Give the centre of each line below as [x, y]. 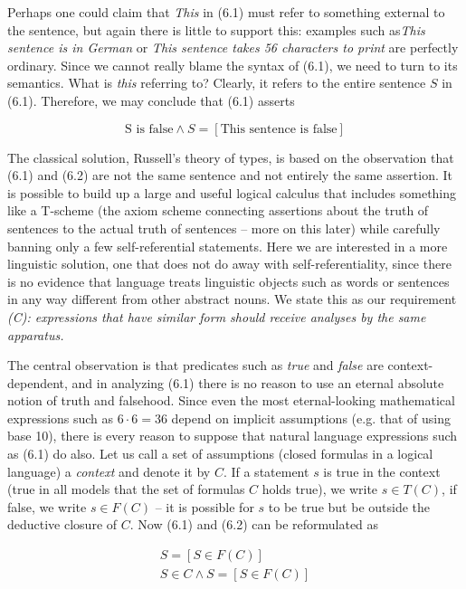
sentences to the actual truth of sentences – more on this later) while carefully [224, 228]
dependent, [38, 382]
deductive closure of [62, 524]
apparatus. [36, 334]
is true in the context [382, 471]
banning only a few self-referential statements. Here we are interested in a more [228, 246]
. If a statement [266, 471]
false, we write [47, 506]
